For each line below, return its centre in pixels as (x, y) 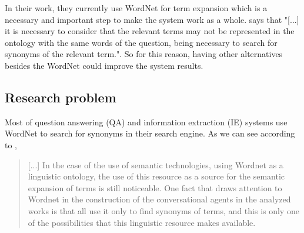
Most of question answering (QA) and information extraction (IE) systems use (146, 122)
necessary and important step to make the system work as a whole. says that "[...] (152, 19)
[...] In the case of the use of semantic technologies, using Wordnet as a (156, 164)
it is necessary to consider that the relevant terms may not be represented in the (150, 31)
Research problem (61, 97)
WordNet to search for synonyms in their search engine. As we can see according (150, 133)
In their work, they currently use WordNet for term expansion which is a (136, 8)
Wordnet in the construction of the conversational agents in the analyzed (159, 199)
